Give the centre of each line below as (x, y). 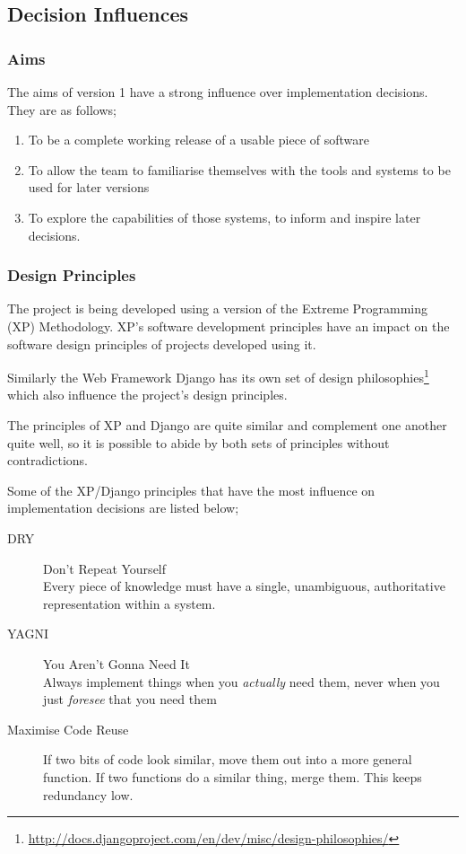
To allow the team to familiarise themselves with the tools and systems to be (239, 169)
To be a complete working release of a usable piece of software (199, 140)
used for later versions (89, 187)
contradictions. (47, 460)
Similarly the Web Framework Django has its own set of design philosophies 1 (218, 376)
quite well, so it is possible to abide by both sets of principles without (198, 442)
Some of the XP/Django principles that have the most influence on (191, 490)
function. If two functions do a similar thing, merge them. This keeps (233, 776)
